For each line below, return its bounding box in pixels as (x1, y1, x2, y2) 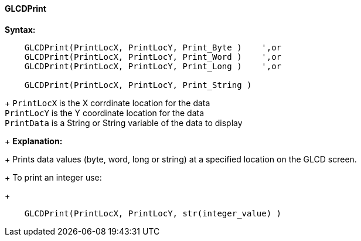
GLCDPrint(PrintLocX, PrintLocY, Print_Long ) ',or (24, 61, 282, 71)
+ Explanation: (5, 135, 63, 146)
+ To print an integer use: (5, 172, 102, 182)
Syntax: (5, 24, 36, 35)
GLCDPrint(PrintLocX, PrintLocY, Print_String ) (24, 80, 252, 90)
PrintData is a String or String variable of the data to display (5, 117, 243, 128)
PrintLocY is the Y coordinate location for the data (5, 107, 205, 118)
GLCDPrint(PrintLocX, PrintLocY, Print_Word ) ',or (24, 52, 282, 62)
